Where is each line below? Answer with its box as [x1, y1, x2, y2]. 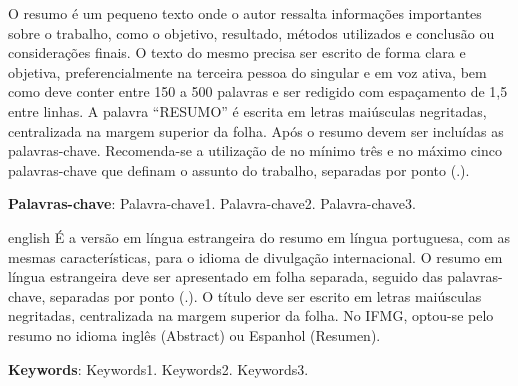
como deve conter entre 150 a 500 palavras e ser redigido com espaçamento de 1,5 [8, 81, 508, 102]
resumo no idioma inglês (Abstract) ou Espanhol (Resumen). [8, 324, 381, 345]
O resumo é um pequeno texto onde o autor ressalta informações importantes [8, 3, 482, 23]
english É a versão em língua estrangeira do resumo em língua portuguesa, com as [8, 226, 511, 247]
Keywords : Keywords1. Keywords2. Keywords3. [8, 358, 309, 379]
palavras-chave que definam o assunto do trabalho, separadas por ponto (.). [8, 159, 470, 180]
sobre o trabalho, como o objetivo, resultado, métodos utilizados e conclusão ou [8, 22, 495, 43]
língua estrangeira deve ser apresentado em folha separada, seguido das [8, 266, 443, 287]
